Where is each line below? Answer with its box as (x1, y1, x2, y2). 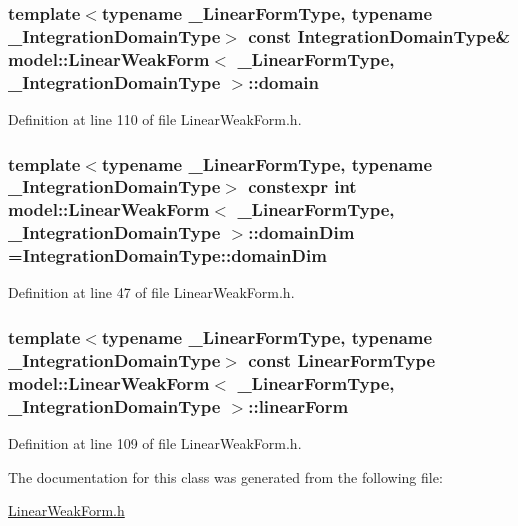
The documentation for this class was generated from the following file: (8, 466, 443, 487)
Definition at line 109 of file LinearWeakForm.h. (8, 433, 302, 454)
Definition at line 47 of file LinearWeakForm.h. (8, 282, 295, 303)
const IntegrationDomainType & (248, 23, 511, 48)
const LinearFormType (248, 347, 436, 372)
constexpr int (248, 174, 357, 199)
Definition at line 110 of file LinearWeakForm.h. (8, 108, 302, 129)
